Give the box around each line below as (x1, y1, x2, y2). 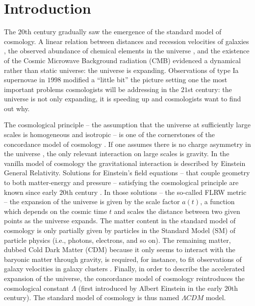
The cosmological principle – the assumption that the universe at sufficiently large (4, 119, 251, 130)
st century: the (188, 84, 232, 94)
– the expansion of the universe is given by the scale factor (4, 196, 180, 207)
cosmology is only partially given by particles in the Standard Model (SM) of (4, 225, 236, 235)
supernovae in (4, 74, 45, 85)
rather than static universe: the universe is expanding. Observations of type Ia (4, 65, 239, 75)
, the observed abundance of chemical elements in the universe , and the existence (4, 46, 250, 56)
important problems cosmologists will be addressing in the (4, 84, 179, 94)
